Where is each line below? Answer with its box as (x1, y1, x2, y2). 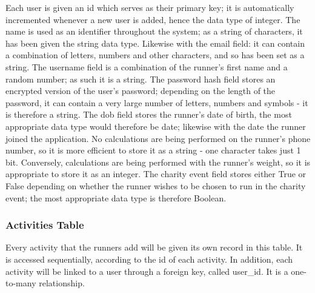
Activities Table (5, 217, 84, 232)
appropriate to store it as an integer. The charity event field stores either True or (5, 167, 307, 180)
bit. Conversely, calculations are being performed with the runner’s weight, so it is (5, 155, 311, 168)
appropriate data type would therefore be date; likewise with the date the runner (5, 120, 306, 132)
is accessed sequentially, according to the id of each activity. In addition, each (5, 252, 293, 265)
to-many (5, 277, 36, 289)
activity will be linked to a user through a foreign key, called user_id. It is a (5, 264, 288, 277)
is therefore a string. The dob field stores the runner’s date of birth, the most (5, 108, 292, 121)
